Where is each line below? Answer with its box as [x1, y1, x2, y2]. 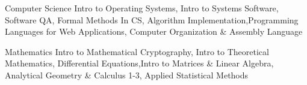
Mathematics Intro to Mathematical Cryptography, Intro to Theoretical [5, 45, 269, 57]
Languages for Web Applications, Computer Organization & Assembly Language [5, 25, 303, 38]
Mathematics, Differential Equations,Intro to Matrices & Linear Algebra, [5, 57, 274, 69]
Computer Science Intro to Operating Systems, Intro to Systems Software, [5, 2, 279, 14]
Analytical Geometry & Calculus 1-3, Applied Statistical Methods [5, 68, 249, 81]
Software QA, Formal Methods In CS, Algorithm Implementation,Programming [5, 13, 299, 26]
